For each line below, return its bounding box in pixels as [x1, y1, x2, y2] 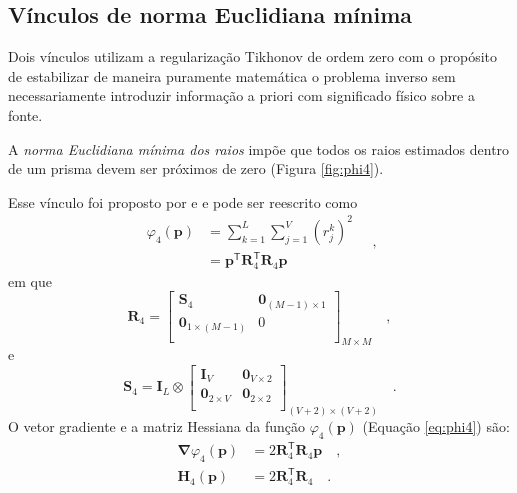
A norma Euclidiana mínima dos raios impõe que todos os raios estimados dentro [8, 138, 510, 159]
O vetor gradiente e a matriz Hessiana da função [8, 415, 305, 436]
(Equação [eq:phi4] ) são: [362, 415, 510, 436]
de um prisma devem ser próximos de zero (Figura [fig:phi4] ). [8, 158, 384, 179]
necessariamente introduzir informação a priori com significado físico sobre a [8, 85, 475, 106]
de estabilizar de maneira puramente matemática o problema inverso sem [8, 65, 456, 86]
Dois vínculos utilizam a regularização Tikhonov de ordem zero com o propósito [8, 46, 498, 67]
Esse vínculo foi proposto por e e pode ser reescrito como [8, 191, 358, 212]
